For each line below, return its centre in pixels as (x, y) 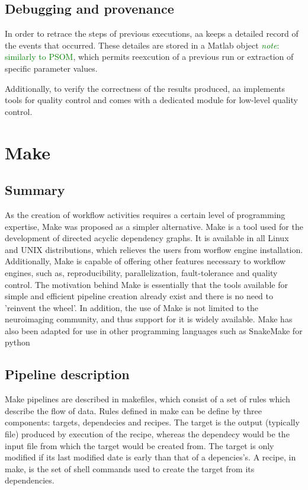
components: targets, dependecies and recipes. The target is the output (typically (152, 422)
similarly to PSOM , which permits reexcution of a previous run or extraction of (149, 57)
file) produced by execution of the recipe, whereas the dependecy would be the (147, 434)
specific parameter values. (51, 68)
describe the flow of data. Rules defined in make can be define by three (134, 410)
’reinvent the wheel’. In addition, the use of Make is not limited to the (131, 307)
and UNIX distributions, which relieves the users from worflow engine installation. (154, 249)
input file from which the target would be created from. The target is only (139, 445)
